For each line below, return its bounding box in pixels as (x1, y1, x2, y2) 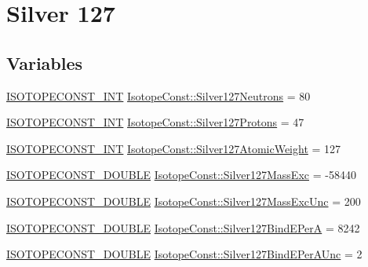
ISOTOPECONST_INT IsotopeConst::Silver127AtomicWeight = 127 (6, 140, 341, 156)
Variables (6, 50, 83, 75)
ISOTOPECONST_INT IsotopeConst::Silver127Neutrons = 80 (6, 87, 311, 104)
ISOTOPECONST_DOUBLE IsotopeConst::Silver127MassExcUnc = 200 (6, 192, 361, 209)
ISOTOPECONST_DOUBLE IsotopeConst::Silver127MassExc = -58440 (6, 166, 356, 183)
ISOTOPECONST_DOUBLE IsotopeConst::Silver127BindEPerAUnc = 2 (6, 246, 363, 262)
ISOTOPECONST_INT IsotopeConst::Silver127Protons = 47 (6, 114, 304, 130)
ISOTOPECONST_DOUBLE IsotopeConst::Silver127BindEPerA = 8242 (6, 219, 360, 236)
